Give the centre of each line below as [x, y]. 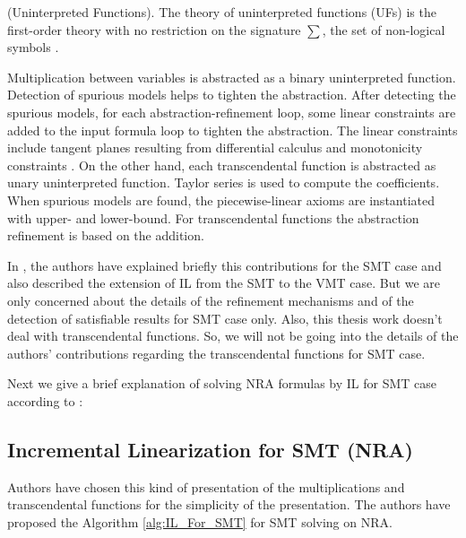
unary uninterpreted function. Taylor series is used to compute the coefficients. [224, 182]
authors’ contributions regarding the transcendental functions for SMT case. [216, 353]
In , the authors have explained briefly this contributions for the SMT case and [224, 265]
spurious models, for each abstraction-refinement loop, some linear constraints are [232, 112]
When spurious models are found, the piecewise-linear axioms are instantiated [221, 200]
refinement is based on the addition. [106, 235]
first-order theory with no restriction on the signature [154, 29]
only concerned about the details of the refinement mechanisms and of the [211, 300]
